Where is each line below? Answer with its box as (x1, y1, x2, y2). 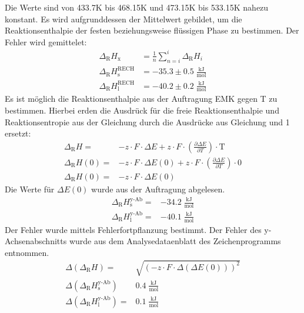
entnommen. (5, 246, 49, 258)
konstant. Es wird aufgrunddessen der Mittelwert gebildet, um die (5, 12, 242, 25)
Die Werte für (5, 182, 55, 195)
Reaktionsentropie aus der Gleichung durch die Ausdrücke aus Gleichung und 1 (5, 115, 290, 128)
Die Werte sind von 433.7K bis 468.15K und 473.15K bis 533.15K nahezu (5, 1, 269, 13)
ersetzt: (5, 127, 31, 139)
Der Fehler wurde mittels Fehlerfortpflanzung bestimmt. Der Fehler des (5, 223, 262, 235)
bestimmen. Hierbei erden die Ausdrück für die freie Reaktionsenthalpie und (5, 104, 279, 116)
